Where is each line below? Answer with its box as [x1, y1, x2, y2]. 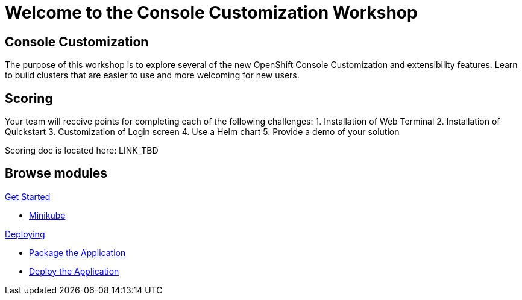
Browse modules [5, 166, 107, 181]
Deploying [5, 228, 45, 239]
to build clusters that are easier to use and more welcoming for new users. [5, 70, 300, 81]
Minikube [29, 210, 66, 220]
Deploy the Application [29, 266, 119, 277]
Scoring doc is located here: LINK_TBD [5, 145, 159, 156]
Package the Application [29, 247, 126, 258]
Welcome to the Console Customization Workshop [5, 2, 418, 23]
